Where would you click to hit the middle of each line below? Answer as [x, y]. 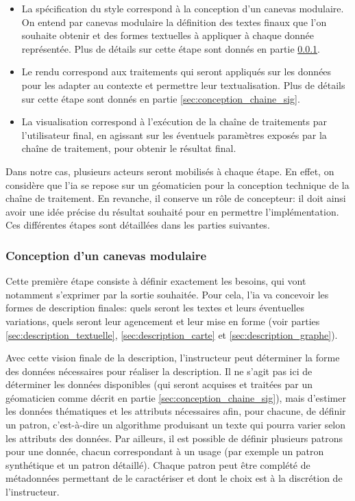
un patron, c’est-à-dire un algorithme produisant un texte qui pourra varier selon [176, 425]
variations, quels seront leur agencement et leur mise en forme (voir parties [163, 321]
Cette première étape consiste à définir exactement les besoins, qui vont [156, 281]
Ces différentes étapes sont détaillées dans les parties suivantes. [138, 225]
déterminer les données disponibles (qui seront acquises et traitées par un [159, 384]
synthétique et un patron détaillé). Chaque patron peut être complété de [158, 464]
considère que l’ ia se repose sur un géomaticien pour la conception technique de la [177, 184]
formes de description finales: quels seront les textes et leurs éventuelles [155, 308]
